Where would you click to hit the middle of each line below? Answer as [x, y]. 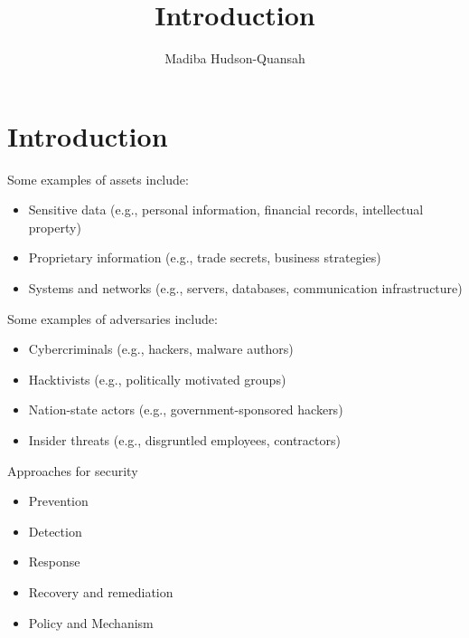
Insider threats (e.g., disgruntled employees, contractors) [184, 440]
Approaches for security [73, 470]
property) [55, 227]
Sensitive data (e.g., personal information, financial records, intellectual [226, 209]
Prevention [58, 501]
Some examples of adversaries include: [113, 318]
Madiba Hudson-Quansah [235, 58]
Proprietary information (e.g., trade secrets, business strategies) [205, 257]
